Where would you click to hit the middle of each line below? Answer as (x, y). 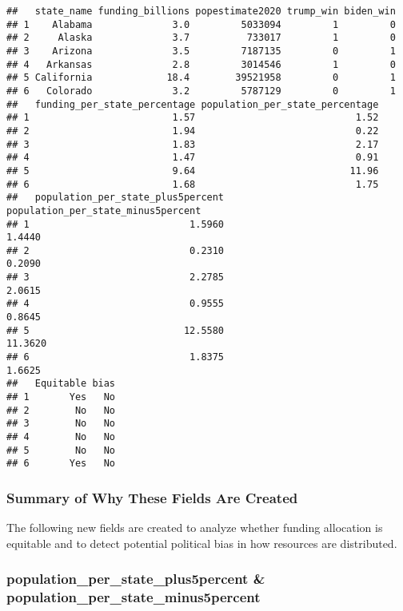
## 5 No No (61, 450)
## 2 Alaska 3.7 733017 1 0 (201, 38)
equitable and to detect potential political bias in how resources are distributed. (202, 543)
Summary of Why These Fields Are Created (152, 497)
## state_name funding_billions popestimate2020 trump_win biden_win (201, 11)
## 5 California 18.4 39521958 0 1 (201, 78)
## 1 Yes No (61, 397)
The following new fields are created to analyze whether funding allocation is (195, 528)
